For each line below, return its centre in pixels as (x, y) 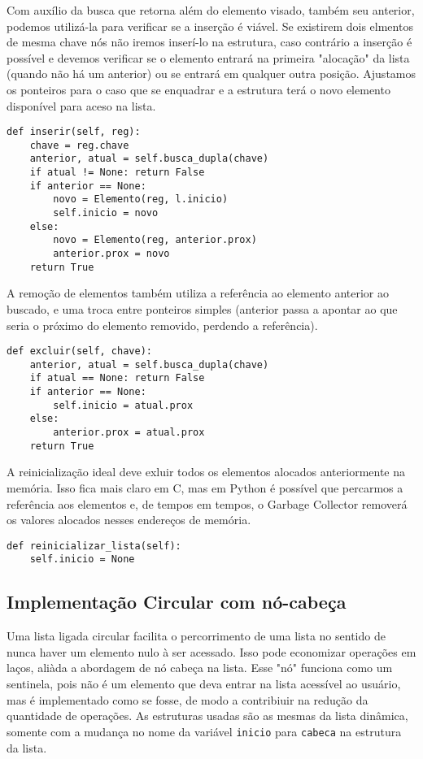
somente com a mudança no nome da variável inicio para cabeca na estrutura (204, 731)
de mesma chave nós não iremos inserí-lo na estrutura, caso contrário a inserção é (209, 42)
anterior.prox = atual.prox (129, 433)
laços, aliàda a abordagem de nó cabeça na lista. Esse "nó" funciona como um (200, 668)
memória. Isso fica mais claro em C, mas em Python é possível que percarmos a (205, 488)
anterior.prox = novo (111, 254)
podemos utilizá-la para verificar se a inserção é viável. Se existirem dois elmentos (210, 26)
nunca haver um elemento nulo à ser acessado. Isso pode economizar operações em (211, 651)
